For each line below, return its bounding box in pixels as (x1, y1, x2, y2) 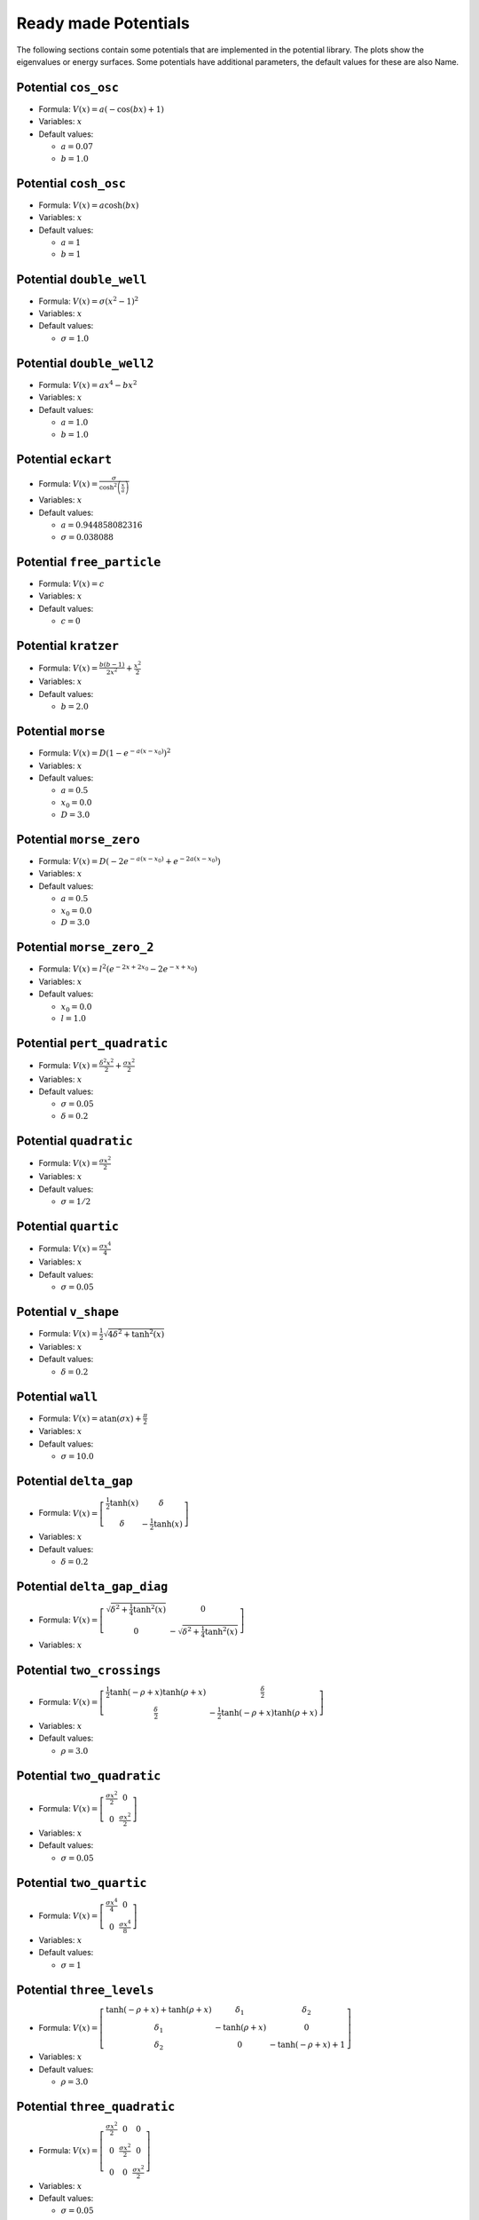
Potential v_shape (16, 1304, 120, 1320)
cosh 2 (98, 482, 117, 492)
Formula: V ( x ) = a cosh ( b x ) (38, 200, 139, 210)
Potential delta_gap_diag (16, 1579, 169, 1594)
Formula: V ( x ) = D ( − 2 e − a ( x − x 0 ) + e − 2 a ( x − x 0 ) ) (38, 855, 221, 866)
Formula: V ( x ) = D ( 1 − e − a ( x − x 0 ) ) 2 (38, 747, 171, 758)
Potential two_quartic (16, 1875, 147, 1891)
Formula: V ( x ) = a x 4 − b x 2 (38, 378, 137, 390)
